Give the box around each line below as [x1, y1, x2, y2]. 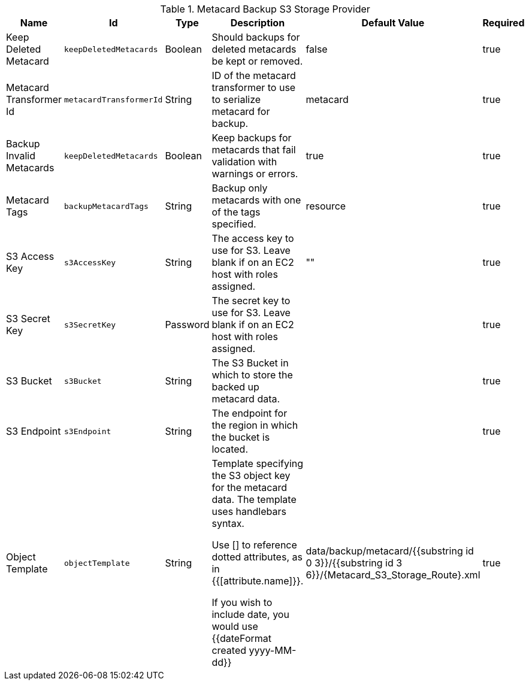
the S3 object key [211, 469, 291, 481]
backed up [211, 381, 259, 393]
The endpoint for [211, 407, 288, 419]
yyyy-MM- [249, 644, 297, 656]
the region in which [211, 419, 298, 431]
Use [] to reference [211, 539, 297, 551]
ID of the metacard [211, 69, 296, 81]
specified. [211, 218, 256, 230]
